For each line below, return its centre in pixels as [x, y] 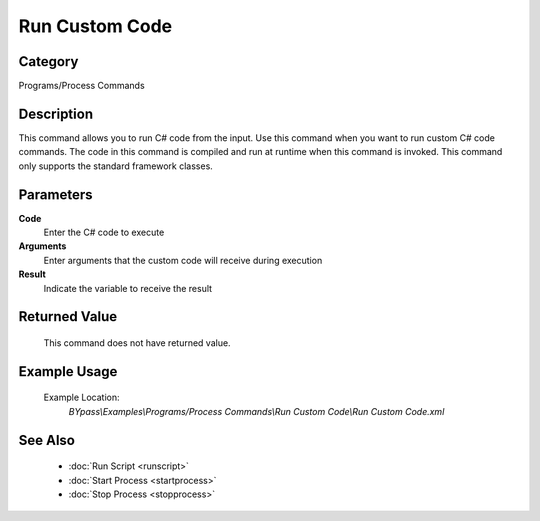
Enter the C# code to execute [104, 232]
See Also [46, 440]
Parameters [55, 194]
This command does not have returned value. [137, 343]
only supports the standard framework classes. [116, 166]
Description [56, 113]
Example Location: [81, 397]
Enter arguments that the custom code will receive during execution [183, 260]
